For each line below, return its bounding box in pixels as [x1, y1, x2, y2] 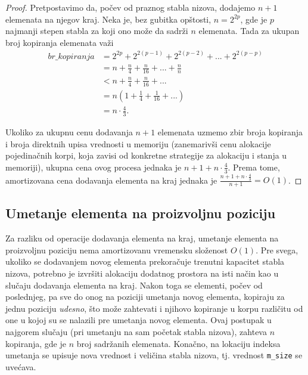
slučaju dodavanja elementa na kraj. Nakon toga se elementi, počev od [5, 278, 263, 291]
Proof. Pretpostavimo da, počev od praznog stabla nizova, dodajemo [5, 1, 256, 13]
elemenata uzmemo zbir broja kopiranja [157, 126, 303, 138]
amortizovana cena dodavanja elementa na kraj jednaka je [5, 173, 217, 186]
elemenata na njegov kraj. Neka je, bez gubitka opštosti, [5, 13, 211, 25]
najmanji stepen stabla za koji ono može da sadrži [5, 24, 188, 37]
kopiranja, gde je [5, 337, 66, 349]
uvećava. [5, 360, 36, 373]
